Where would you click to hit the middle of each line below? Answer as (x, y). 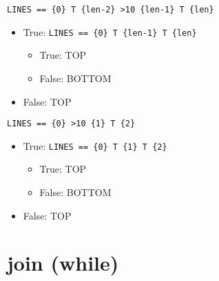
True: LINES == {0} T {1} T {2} (95, 145)
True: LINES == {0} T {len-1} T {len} (110, 31)
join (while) (63, 263)
